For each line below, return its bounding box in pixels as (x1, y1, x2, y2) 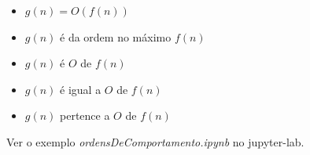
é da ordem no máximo (60, 28, 172, 45)
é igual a (60, 81, 101, 97)
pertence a (60, 107, 110, 124)
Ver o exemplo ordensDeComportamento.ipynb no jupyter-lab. (6, 133, 304, 150)
